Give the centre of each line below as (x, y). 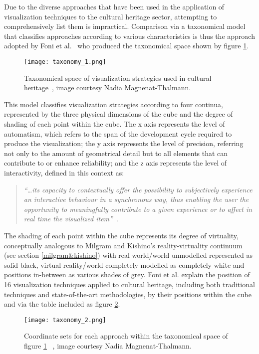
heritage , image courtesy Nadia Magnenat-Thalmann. (108, 88)
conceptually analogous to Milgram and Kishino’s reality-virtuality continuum (123, 245)
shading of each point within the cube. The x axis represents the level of (115, 124)
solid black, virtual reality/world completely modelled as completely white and (124, 265)
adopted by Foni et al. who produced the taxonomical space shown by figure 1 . (127, 46)
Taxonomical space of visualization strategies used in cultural (118, 78)
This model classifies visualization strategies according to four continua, (114, 104)
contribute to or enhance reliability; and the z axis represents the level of (116, 163)
